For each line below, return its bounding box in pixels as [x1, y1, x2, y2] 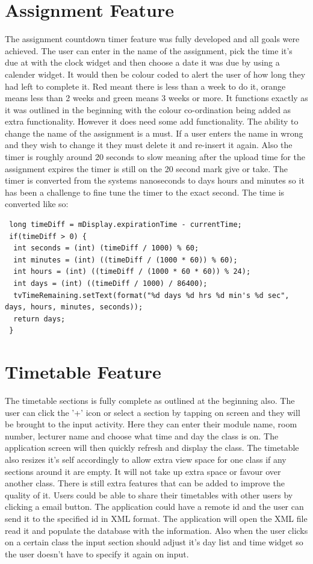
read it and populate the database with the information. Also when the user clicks [5, 524, 308, 536]
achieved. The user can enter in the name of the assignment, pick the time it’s [5, 44, 293, 57]
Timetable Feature [5, 359, 161, 384]
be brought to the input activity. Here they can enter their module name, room [5, 418, 297, 430]
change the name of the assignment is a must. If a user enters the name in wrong [5, 126, 303, 139]
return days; [13, 314, 66, 323]
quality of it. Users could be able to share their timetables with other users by [5, 488, 293, 501]
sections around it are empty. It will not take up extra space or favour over [5, 465, 281, 477]
